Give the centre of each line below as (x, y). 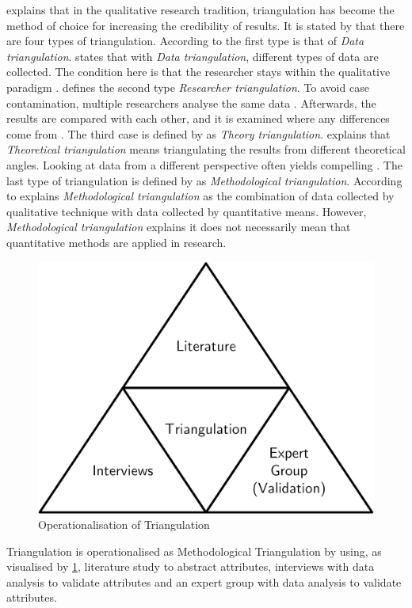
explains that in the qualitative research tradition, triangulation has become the (200, 9)
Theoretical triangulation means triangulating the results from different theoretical (206, 149)
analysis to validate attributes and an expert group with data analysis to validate (204, 581)
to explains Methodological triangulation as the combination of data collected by (200, 196)
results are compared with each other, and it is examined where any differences (198, 118)
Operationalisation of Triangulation (124, 524)
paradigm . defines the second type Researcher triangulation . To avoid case (188, 87)
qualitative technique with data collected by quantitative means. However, (187, 211)
